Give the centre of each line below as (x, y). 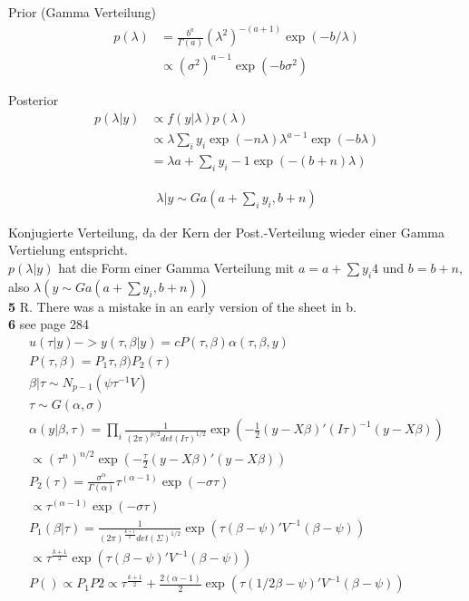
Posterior (34, 99)
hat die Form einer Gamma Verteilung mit (176, 267)
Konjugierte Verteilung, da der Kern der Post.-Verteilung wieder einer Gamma (226, 232)
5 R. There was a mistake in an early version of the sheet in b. (182, 306)
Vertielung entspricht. (68, 250)
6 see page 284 (49, 324)
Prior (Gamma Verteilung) (82, 12)
